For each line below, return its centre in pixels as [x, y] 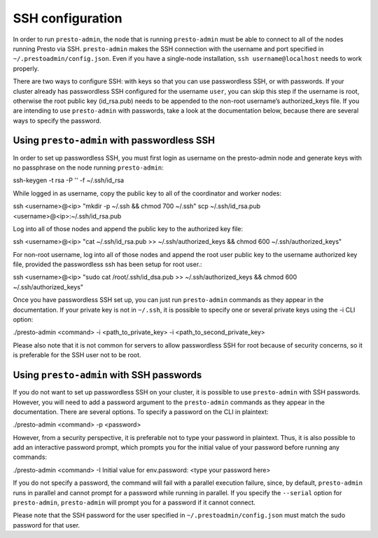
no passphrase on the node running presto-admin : [88, 167]
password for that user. [47, 525]
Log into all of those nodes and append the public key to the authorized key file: [128, 228]
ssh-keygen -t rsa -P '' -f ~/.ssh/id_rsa [69, 180]
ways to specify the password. [57, 120]
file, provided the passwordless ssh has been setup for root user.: [107, 264]
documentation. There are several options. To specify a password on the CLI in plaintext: [141, 412]
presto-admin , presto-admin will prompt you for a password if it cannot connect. [134, 503]
